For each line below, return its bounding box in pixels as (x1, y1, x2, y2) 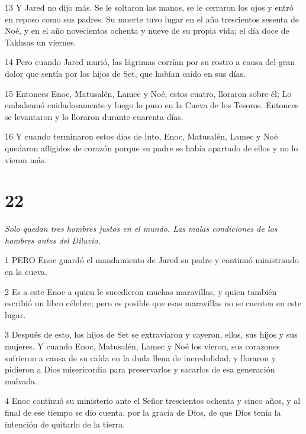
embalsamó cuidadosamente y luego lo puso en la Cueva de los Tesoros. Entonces (5, 99, 299, 111)
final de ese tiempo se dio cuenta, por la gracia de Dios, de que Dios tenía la (5, 406, 281, 418)
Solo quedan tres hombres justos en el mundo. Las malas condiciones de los (5, 222, 278, 235)
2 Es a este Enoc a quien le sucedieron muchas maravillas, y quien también (5, 285, 277, 297)
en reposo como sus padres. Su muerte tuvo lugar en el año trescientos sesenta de (5, 12, 299, 25)
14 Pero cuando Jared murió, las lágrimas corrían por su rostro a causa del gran (5, 56, 295, 68)
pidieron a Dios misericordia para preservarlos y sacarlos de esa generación (5, 363, 275, 375)
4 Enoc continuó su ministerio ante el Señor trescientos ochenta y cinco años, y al (5, 394, 301, 407)
